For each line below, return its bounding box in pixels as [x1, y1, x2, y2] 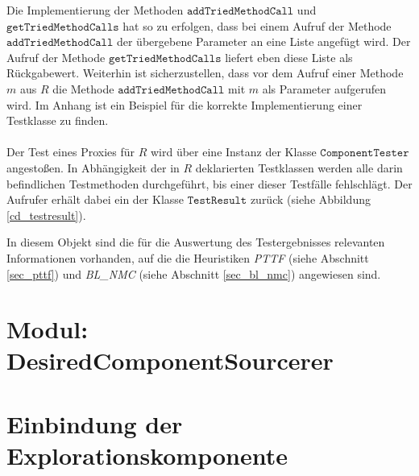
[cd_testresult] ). [6, 206, 86, 223]
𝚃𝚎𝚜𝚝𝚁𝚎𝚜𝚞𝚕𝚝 [187, 195, 247, 207]
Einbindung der [6, 407, 183, 440]
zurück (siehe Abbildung [250, 191, 371, 208]
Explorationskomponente [6, 439, 288, 472]
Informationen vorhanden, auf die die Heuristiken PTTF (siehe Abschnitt [6, 249, 369, 266]
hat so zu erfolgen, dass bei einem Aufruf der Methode [122, 17, 392, 34]
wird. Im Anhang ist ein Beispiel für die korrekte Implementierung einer [6, 96, 363, 113]
